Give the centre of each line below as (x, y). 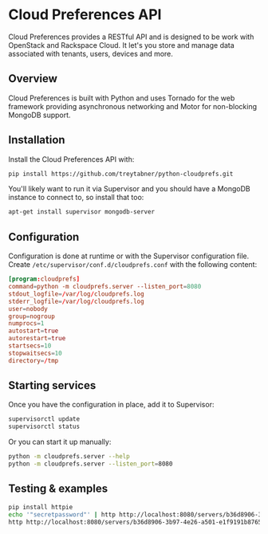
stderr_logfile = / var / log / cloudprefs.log (77, 301)
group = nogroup (32, 316)
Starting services (52, 385)
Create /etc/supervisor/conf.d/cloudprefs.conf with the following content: (133, 265)
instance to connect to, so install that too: (76, 198)
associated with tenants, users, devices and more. (91, 53)
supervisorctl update (44, 419)
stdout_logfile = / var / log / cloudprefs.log (77, 294)
